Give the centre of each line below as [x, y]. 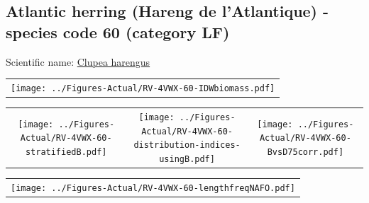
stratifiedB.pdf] [66, 152]
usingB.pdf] [187, 159]
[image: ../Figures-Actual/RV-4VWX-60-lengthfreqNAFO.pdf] [153, 188]
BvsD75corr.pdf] [305, 152]
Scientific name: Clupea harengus [78, 61]
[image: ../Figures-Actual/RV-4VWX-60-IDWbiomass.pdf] [143, 88]
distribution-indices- [187, 145]
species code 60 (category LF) [118, 31]
